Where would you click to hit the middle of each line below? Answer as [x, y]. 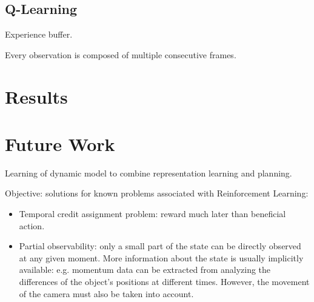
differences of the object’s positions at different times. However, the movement [164, 282]
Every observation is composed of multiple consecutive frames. [121, 54]
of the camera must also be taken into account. [106, 293]
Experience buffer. [39, 34]
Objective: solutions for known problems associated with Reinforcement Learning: [157, 193]
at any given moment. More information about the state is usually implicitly [161, 257]
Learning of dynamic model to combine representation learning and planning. [149, 173]
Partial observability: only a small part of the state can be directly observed [160, 246]
